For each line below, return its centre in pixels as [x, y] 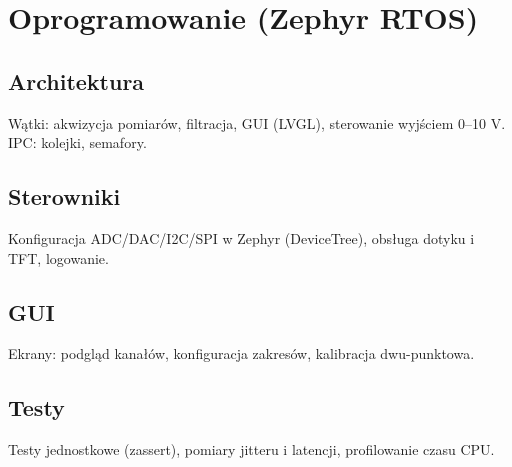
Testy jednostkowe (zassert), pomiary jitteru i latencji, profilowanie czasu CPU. [251, 449]
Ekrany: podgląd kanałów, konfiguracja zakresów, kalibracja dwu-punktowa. [241, 353]
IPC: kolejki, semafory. [77, 142]
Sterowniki [64, 196]
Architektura [76, 80]
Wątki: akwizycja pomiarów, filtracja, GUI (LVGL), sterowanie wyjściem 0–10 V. [257, 122]
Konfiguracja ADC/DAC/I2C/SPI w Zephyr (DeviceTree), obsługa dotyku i [241, 237]
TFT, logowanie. [58, 257]
